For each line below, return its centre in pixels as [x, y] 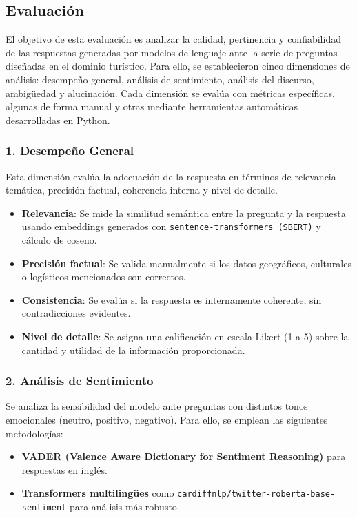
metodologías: [34, 433]
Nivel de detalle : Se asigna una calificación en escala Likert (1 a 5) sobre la [185, 336]
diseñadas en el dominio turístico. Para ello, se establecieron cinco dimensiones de [178, 66]
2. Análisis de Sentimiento [80, 381]
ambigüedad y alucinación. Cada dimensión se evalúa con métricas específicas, [170, 93]
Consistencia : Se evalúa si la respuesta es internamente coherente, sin [172, 299]
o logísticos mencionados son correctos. [104, 277]
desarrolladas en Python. [58, 120]
